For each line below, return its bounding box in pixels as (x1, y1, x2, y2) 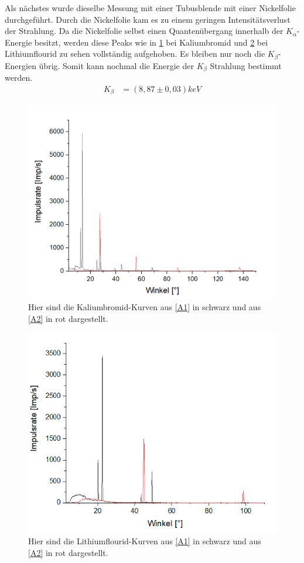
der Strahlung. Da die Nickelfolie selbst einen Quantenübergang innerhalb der (5, 25, 283, 37)
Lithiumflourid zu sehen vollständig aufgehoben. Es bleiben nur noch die (5, 47, 265, 60)
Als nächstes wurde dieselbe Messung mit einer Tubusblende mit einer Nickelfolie (5, 2, 296, 13)
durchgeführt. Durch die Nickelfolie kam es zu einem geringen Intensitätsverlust (5, 13, 291, 25)
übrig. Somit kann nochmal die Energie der (39, 59, 194, 71)
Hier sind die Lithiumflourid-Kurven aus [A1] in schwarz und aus (28, 535, 261, 547)
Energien (5, 59, 36, 71)
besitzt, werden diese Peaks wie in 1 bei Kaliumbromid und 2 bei (34, 36, 268, 48)
